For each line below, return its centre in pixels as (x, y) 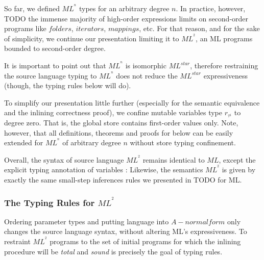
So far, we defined (32, 8)
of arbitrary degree (92, 142)
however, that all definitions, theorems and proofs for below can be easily (119, 132)
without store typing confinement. (183, 142)
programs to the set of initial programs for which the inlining (145, 241)
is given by (239, 170)
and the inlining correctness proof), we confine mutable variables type (113, 112)
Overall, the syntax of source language (64, 159)
